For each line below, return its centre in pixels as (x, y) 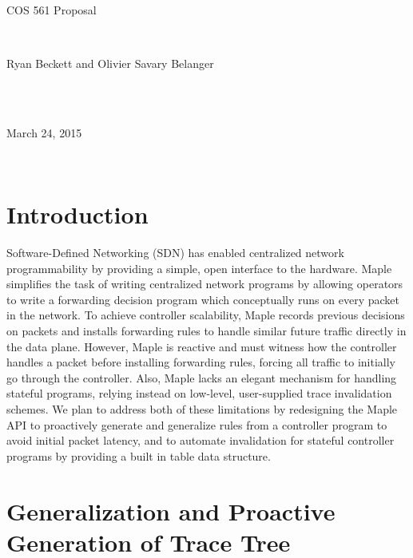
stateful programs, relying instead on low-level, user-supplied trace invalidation (199, 393)
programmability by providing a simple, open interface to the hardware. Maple (199, 268)
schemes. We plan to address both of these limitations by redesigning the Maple (202, 409)
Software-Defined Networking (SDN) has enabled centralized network (175, 253)
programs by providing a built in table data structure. (139, 455)
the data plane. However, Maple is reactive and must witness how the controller (202, 346)
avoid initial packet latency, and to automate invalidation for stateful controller (201, 440)
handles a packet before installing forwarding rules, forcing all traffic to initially (201, 362)
